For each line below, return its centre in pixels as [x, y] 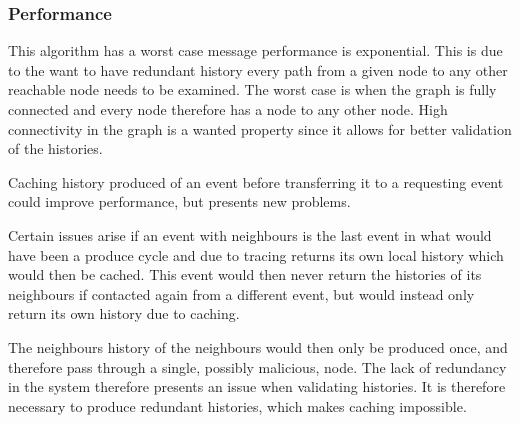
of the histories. [55, 148]
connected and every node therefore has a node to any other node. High [228, 109]
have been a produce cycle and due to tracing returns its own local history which [256, 254]
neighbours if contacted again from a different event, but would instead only [241, 293]
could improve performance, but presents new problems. [179, 201]
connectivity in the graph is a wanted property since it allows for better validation [260, 128]
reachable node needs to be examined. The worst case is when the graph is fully [252, 89]
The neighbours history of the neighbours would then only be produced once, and [258, 346]
